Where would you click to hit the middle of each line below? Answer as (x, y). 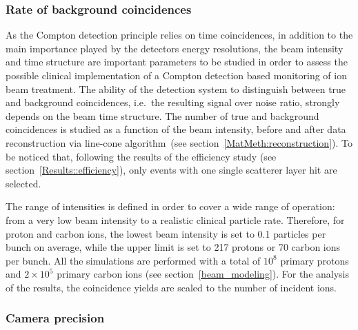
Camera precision (55, 318)
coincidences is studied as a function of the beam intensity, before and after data (176, 129)
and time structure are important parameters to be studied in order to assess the (177, 62)
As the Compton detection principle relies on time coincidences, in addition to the (179, 35)
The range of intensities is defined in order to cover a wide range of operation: (170, 206)
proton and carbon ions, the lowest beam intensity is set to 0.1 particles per (166, 233)
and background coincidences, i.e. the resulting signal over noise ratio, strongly (173, 102)
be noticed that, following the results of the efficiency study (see (141, 156)
